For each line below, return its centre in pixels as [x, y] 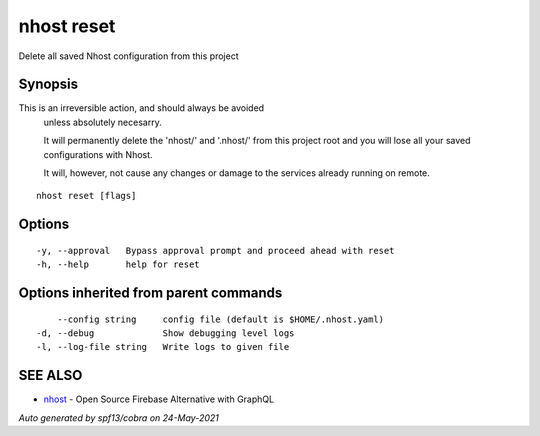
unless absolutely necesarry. [102, 122]
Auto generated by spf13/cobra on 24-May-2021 [119, 417]
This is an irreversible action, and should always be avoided [141, 108]
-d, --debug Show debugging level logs [165, 333]
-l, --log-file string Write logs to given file [163, 347]
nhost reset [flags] [86, 196]
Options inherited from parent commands [150, 293]
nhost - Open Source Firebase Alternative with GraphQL [159, 399]
